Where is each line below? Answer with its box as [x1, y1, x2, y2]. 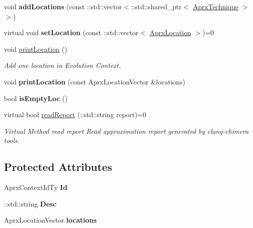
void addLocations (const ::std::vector [4, 1, 122, 11]
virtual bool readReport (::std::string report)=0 [4, 109, 147, 120]
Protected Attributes [4, 159, 112, 174]
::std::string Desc [4, 198, 57, 208]
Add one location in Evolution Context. [4, 60, 121, 70]
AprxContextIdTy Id [4, 182, 67, 192]
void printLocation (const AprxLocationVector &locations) [4, 76, 186, 86]
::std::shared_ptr [131, 1, 182, 11]
